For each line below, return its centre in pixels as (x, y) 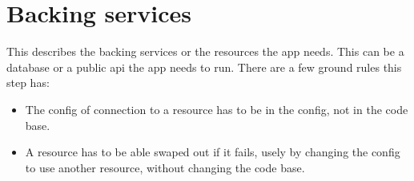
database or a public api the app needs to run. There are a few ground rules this (204, 67)
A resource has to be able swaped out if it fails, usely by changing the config (213, 152)
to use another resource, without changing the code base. (165, 167)
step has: (28, 83)
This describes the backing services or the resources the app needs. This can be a (205, 51)
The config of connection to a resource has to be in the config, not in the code (217, 109)
